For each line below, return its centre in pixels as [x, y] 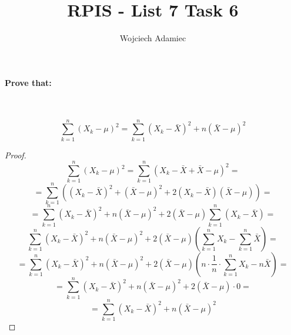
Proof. [16, 155]
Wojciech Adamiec [153, 38]
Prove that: [28, 82]
